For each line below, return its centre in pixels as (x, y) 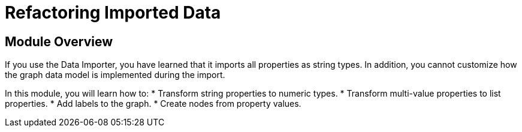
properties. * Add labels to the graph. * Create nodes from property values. (153, 104)
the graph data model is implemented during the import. (115, 75)
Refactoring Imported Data (113, 13)
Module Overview (59, 41)
